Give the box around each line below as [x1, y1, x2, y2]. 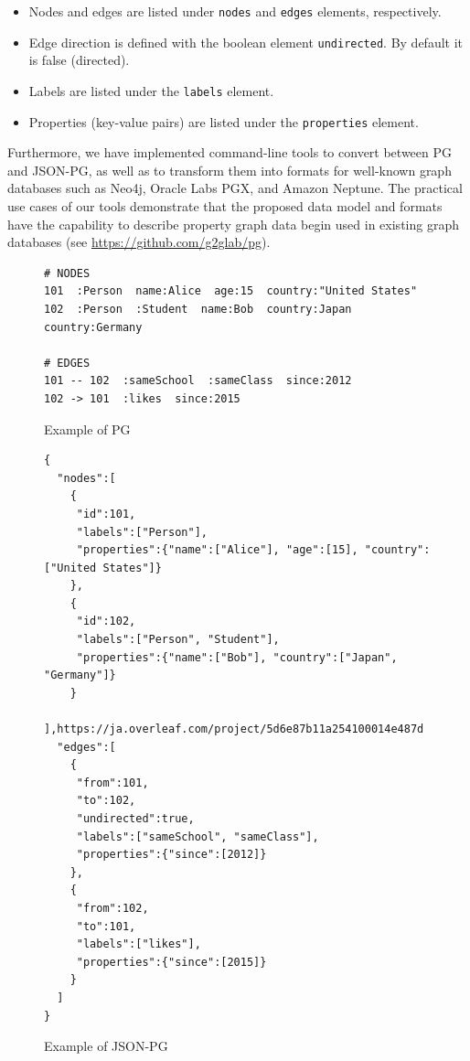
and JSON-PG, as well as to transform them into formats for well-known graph [7, 160, 452, 179]
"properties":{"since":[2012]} [76, 848, 267, 862]
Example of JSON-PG [44, 1036, 168, 1056]
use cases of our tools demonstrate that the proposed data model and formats [7, 197, 443, 215]
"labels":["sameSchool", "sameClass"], [76, 830, 319, 843]
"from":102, [76, 901, 149, 915]
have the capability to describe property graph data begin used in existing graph [7, 214, 459, 233]
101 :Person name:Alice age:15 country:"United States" [44, 284, 418, 298]
